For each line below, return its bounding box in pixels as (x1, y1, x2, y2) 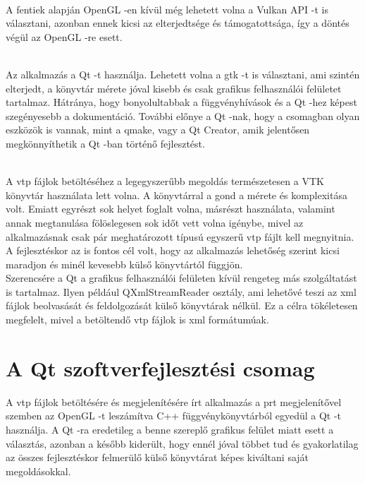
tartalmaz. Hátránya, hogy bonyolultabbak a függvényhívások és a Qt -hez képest (6, 95, 357, 109)
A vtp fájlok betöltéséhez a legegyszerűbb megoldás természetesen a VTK (6, 174, 324, 189)
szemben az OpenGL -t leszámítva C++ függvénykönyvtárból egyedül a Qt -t (6, 408, 342, 423)
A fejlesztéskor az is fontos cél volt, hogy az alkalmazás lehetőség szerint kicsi (6, 243, 340, 258)
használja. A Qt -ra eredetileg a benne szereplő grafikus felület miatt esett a (6, 422, 334, 436)
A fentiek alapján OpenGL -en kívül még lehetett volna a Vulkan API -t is (6, 1, 328, 16)
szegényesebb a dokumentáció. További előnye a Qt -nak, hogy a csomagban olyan (6, 108, 360, 123)
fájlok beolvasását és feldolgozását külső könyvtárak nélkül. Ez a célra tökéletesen (6, 298, 358, 313)
